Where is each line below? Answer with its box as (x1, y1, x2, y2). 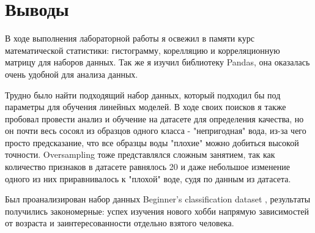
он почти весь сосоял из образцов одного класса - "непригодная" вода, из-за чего (5, 124, 306, 137)
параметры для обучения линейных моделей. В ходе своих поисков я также (5, 100, 286, 113)
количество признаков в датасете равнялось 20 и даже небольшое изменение (5, 160, 290, 173)
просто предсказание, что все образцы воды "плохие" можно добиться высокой (5, 136, 299, 149)
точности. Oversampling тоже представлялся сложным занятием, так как (5, 148, 275, 161)
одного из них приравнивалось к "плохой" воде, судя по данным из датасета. (5, 172, 291, 185)
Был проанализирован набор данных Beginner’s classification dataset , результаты (5, 193, 311, 205)
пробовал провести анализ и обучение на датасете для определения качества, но (5, 112, 304, 125)
